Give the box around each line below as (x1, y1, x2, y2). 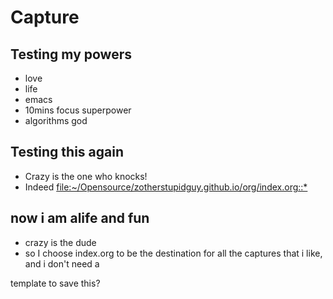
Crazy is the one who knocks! (24, 170, 148, 182)
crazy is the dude (24, 236, 97, 248)
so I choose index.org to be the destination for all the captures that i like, (24, 247, 323, 259)
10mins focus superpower (24, 104, 132, 116)
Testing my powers (10, 46, 132, 63)
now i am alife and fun (10, 210, 150, 227)
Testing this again (10, 144, 125, 161)
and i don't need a (24, 257, 100, 270)
